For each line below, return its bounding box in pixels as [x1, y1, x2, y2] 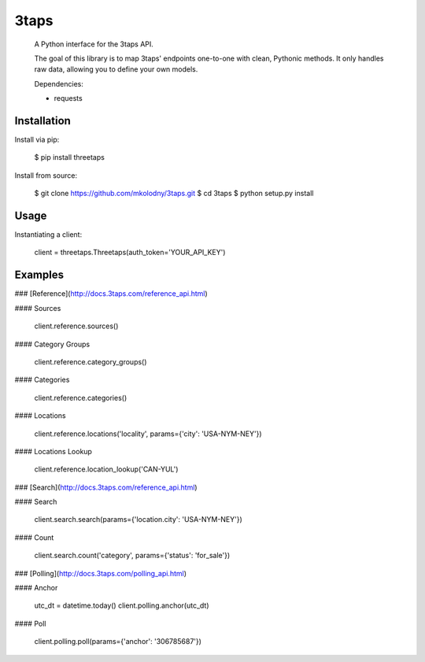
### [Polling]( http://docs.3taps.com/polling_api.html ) [14, 568, 187, 578]
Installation [14, 114, 71, 128]
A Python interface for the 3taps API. [34, 39, 153, 49]
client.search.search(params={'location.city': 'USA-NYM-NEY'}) [34, 515, 243, 524]
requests [54, 94, 83, 103]
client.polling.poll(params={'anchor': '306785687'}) [34, 637, 202, 646]
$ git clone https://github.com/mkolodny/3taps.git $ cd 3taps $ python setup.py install [34, 189, 314, 198]
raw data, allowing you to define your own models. [34, 65, 198, 74]
